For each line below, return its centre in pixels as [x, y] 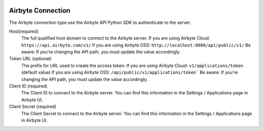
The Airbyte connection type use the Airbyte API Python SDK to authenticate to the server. [100, 22]
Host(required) [24, 31]
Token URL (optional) [30, 59]
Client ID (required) [28, 86]
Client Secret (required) [33, 107]
